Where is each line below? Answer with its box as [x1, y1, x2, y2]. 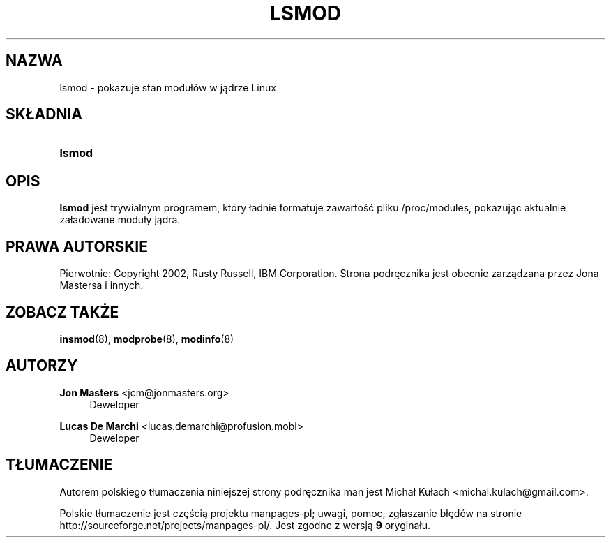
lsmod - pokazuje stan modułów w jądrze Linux [59, 81, 276, 94]
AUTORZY [6, 357, 78, 375]
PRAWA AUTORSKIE [6, 237, 148, 255]
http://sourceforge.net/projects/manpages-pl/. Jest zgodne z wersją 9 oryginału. [59, 519, 430, 531]
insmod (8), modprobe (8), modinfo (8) [59, 332, 234, 345]
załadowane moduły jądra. [59, 214, 181, 226]
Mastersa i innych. [59, 279, 144, 292]
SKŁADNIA [6, 105, 82, 124]
